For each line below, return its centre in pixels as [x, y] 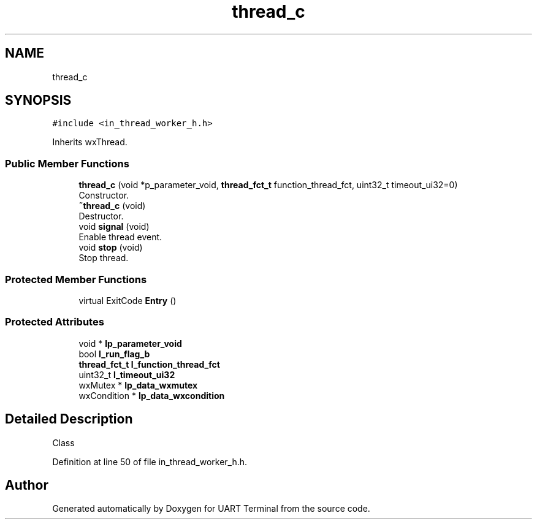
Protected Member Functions [76, 279]
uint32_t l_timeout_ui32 [127, 374]
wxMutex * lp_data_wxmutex [138, 385]
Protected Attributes [55, 322]
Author [27, 485]
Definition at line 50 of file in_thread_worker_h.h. [150, 461]
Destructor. [101, 216]
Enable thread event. [120, 237]
